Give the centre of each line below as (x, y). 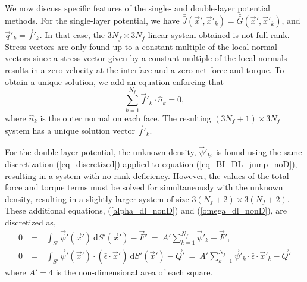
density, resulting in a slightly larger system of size (97, 198)
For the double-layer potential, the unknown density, (101, 152)
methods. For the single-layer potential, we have (92, 21)
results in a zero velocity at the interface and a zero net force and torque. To (145, 70)
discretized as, (30, 222)
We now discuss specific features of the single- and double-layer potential (137, 8)
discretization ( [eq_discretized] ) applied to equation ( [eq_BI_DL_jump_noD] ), (151, 163)
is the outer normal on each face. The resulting (126, 117)
